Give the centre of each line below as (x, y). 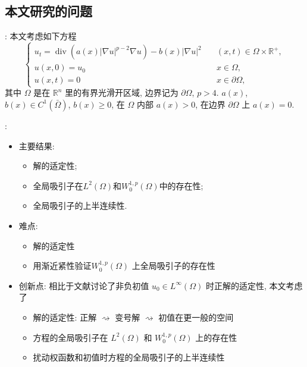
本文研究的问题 (48, 11)
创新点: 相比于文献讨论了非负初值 (84, 285)
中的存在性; (181, 185)
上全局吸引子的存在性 (173, 266)
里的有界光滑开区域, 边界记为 (122, 92)
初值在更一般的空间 (196, 317)
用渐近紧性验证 (62, 266)
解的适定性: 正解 (65, 317)
